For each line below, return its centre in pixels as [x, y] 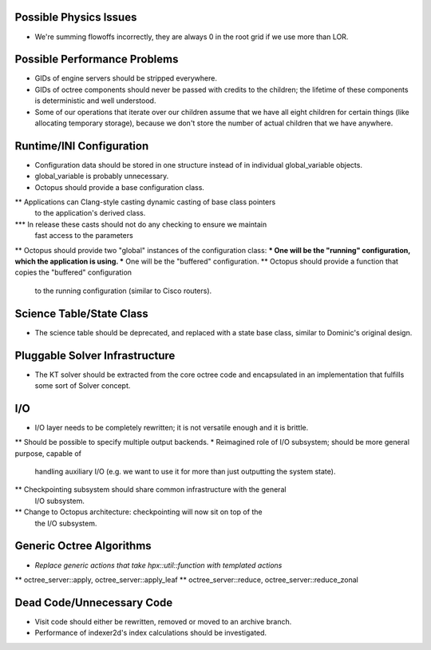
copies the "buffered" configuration [73, 272]
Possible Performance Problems [97, 59]
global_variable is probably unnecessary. [102, 176]
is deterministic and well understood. [95, 101]
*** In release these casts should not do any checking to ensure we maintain [141, 224]
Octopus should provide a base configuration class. [120, 187]
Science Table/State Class [82, 313]
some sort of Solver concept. [83, 386]
